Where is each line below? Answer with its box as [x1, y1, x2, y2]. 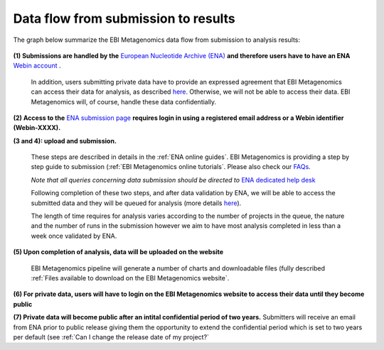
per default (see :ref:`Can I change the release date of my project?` [13, 332, 210, 341]
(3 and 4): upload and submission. [13, 136, 117, 145]
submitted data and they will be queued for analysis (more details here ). [31, 199, 242, 207]
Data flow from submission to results [13, 11, 236, 26]
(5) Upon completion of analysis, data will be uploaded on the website [13, 248, 224, 256]
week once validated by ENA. [31, 231, 117, 240]
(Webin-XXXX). [13, 124, 61, 132]
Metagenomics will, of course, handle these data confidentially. [31, 97, 217, 106]
